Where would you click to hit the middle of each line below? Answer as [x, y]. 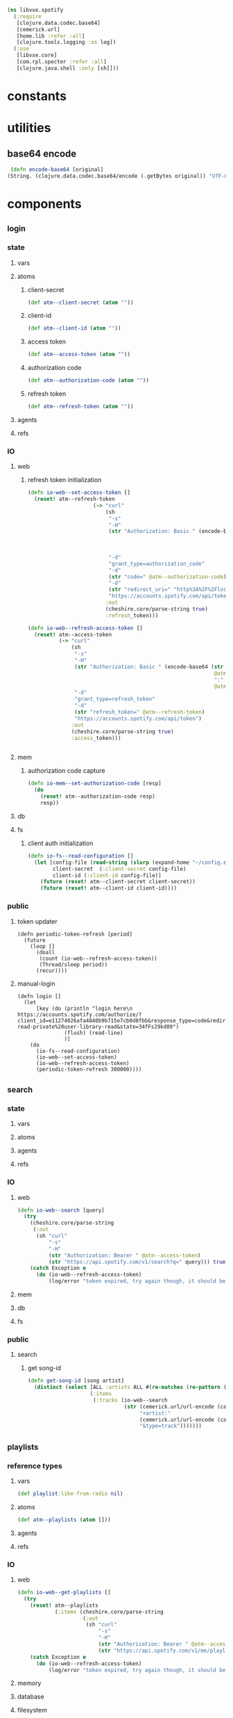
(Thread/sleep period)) [74, 964]
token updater [37, 921]
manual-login [36, 984]
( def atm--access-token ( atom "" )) [79, 355]
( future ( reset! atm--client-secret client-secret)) [118, 882]
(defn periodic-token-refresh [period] [75, 934]
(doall [45, 952]
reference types [35, 1466]
